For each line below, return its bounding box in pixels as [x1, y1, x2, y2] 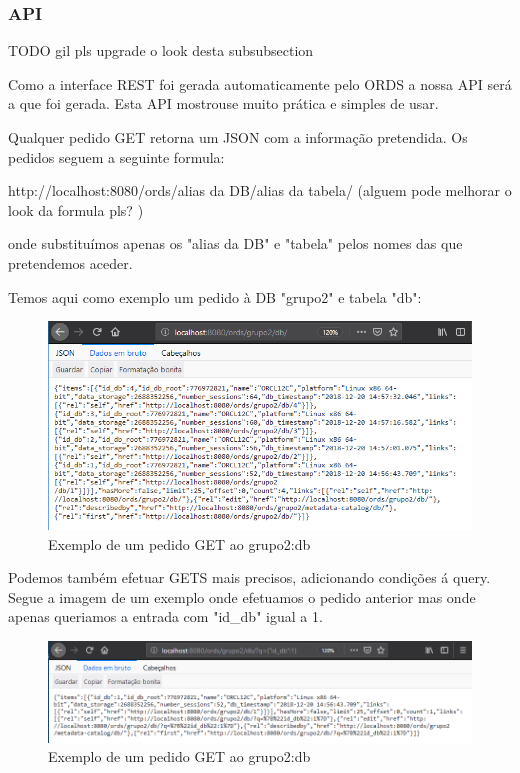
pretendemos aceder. [8, 252, 133, 273]
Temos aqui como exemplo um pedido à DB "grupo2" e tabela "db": [8, 286, 422, 307]
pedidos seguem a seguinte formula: [8, 146, 225, 167]
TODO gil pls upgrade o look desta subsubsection [8, 40, 314, 61]
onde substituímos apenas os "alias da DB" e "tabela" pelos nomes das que [8, 233, 463, 254]
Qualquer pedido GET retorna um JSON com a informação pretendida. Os [8, 127, 468, 147]
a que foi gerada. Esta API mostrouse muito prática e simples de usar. [8, 93, 439, 114]
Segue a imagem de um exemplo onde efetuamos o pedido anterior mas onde [8, 586, 476, 607]
